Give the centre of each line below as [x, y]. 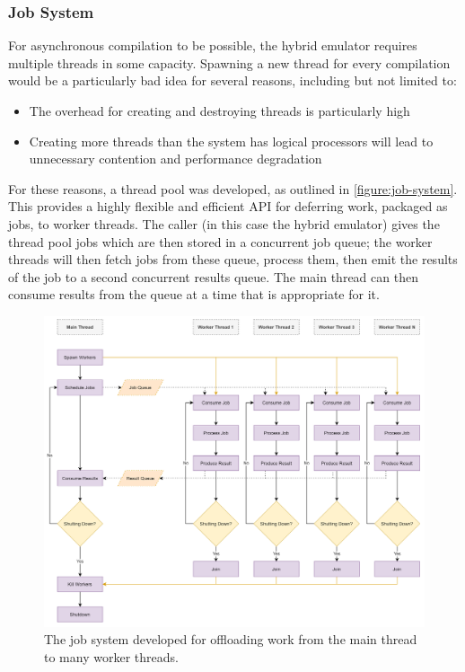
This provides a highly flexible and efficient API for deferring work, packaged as [228, 206]
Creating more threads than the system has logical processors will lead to [231, 141]
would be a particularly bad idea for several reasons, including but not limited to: [232, 80]
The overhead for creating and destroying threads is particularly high [219, 111]
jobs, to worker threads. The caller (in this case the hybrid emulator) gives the [224, 223]
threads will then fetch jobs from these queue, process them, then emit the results [233, 259]
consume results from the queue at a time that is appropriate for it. [194, 294]
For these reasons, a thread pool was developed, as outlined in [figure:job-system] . [233, 188]
